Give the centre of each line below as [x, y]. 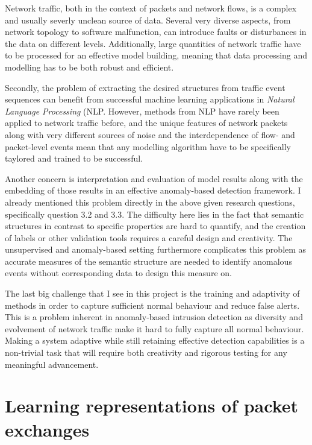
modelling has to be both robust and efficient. [89, 67]
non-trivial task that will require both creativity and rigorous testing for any [146, 352]
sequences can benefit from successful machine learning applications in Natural [150, 99]
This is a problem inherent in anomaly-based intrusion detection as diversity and [154, 317]
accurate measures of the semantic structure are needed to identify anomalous [148, 261]
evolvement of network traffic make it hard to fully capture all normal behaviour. [154, 328]
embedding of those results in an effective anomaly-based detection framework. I [153, 190]
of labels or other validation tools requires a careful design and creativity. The [149, 237]
